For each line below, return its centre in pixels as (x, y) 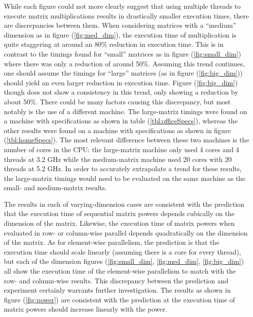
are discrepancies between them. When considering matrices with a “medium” (120, 25)
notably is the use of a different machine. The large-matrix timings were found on (126, 111)
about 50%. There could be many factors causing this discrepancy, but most (117, 101)
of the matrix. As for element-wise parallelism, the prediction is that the (112, 242)
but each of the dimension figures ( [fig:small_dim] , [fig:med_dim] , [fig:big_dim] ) (124, 261)
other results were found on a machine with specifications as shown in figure (117, 130)
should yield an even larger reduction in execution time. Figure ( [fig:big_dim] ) (121, 82)
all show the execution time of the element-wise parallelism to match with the (120, 271)
